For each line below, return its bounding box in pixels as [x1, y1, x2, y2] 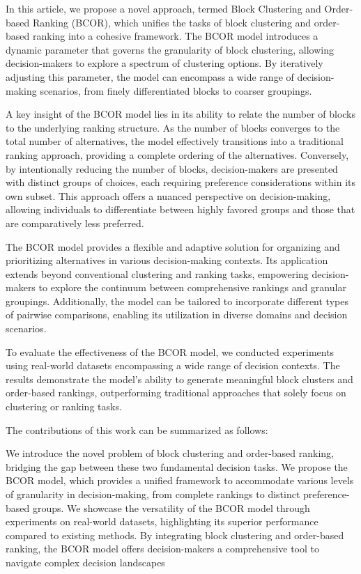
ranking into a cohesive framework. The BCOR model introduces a [32, 29, 318, 43]
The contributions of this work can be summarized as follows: [6, 422, 268, 437]
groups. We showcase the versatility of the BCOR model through [32, 500, 310, 515]
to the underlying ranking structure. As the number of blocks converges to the [6, 120, 340, 134]
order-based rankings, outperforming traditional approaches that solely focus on [6, 385, 346, 400]
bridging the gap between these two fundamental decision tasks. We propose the [6, 459, 348, 474]
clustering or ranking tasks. [6, 399, 122, 414]
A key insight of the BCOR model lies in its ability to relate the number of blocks [6, 107, 356, 121]
